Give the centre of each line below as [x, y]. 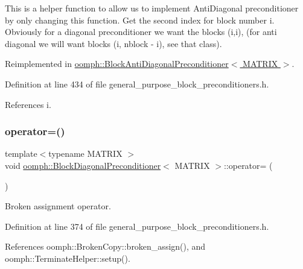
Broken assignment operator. [58, 206]
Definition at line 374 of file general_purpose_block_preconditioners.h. [137, 226]
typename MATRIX [85, 153]
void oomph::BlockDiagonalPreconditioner [83, 165]
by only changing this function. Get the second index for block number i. [140, 20]
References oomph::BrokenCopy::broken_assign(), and [105, 246]
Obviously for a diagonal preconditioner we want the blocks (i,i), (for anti [141, 32]
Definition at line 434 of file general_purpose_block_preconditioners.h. [137, 84]
